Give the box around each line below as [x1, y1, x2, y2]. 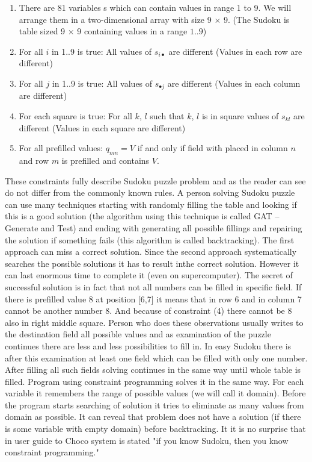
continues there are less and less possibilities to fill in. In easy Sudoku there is [5, 339, 292, 352]
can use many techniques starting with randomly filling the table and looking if [5, 198, 297, 210]
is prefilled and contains [61, 154, 150, 166]
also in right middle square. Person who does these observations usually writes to [5, 316, 304, 328]
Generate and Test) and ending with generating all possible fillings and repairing [5, 221, 302, 234]
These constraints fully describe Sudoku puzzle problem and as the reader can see [5, 174, 306, 187]
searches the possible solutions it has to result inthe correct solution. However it [5, 257, 299, 269]
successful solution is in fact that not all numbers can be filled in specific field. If [5, 280, 302, 293]
